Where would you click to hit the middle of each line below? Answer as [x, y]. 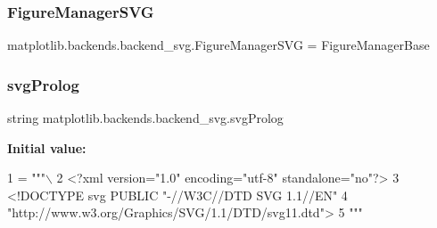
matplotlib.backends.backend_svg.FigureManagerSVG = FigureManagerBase [218, 45]
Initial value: [47, 147]
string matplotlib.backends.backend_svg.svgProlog [145, 118]
